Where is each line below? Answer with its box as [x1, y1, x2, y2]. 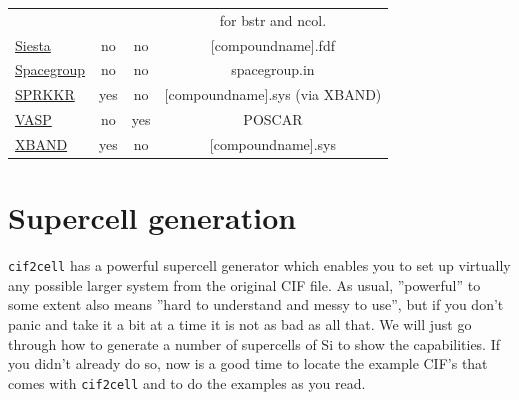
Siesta [15, 34, 51, 55]
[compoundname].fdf [210, 34, 335, 55]
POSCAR [243, 109, 303, 130]
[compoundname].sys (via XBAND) [164, 84, 382, 105]
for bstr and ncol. [219, 9, 327, 30]
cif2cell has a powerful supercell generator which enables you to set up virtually [8, 255, 511, 276]
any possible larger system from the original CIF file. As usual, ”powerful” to [8, 274, 481, 295]
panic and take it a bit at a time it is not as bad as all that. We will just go [8, 314, 472, 335]
